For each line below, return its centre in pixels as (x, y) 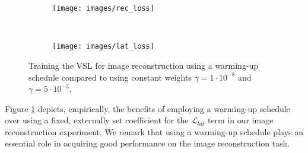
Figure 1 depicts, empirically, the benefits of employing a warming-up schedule (147, 108)
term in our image (240, 120)
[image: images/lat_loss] (103, 47)
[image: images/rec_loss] (103, 8)
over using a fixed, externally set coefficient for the (97, 120)
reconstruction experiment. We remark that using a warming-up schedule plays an (154, 131)
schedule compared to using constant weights (110, 77)
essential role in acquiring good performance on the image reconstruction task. (147, 143)
